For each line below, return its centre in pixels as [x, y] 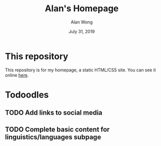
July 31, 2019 [82, 31]
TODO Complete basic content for [57, 129]
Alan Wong [82, 22]
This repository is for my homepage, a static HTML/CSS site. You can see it [80, 70]
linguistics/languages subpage [53, 137]
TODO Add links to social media [54, 113]
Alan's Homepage [82, 9]
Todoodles [27, 94]
